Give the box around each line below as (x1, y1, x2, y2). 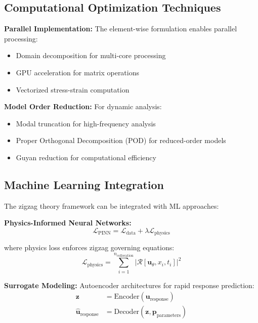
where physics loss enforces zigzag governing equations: (4, 242, 175, 253)
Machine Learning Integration (4, 176, 164, 192)
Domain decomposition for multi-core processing (16, 50, 166, 61)
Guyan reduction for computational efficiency (16, 152, 156, 162)
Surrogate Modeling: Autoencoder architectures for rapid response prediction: (4, 280, 254, 290)
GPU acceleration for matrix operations (16, 67, 140, 77)
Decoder (114, 308, 140, 316)
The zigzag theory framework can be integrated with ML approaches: (4, 200, 219, 211)
